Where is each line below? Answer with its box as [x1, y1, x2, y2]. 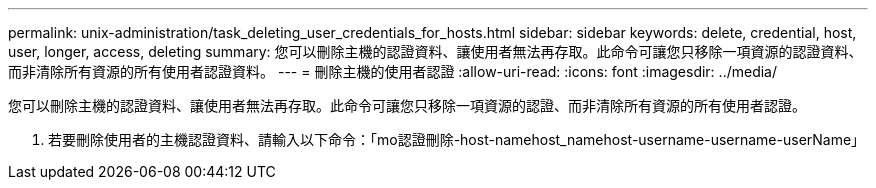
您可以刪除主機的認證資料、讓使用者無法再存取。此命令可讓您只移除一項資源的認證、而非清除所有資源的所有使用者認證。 [8, 97, 806, 114]
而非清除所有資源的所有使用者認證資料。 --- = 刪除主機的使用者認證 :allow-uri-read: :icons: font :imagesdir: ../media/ [8, 63, 778, 80]
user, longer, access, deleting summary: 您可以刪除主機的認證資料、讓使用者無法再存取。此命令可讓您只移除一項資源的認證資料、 [8, 43, 863, 60]
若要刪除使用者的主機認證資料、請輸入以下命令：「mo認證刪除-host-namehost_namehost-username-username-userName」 [48, 131, 866, 148]
